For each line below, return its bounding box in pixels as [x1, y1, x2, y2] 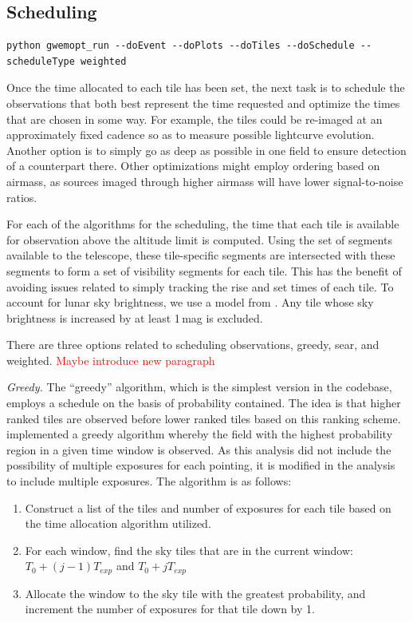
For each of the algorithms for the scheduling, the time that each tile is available [6, 216, 399, 232]
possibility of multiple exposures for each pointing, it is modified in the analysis [6, 457, 395, 473]
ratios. [6, 188, 37, 205]
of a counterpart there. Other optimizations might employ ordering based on [6, 157, 380, 174]
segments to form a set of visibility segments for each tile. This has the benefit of [6, 262, 402, 279]
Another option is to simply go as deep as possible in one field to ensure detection [6, 141, 407, 158]
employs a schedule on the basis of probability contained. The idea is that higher [6, 394, 401, 411]
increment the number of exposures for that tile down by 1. [25, 600, 315, 617]
